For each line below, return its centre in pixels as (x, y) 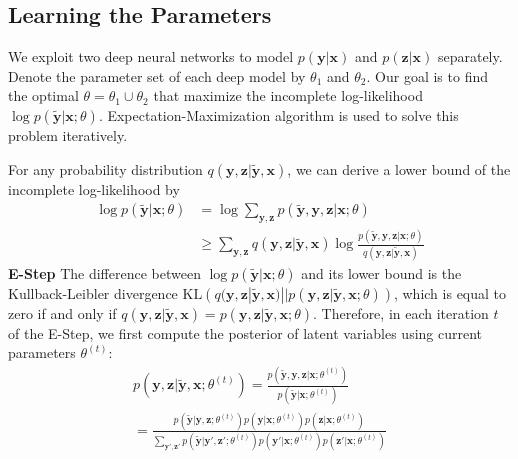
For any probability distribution (105, 168)
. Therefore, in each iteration (400, 312)
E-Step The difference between (104, 272)
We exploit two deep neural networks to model (151, 56)
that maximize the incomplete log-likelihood (288, 95)
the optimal (43, 95)
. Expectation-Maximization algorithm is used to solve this (278, 114)
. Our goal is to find (427, 75)
